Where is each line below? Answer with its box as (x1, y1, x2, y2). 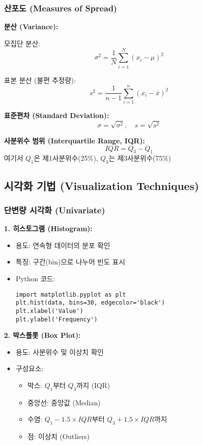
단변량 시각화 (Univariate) (4, 203, 105, 216)
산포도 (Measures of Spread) (4, 1, 117, 14)
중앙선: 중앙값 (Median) (27, 397, 101, 407)
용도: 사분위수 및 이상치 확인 (15, 346, 104, 357)
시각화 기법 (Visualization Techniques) (4, 178, 199, 193)
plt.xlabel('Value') (15, 307, 83, 315)
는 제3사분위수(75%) (108, 153, 171, 163)
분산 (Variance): (4, 21, 59, 32)
